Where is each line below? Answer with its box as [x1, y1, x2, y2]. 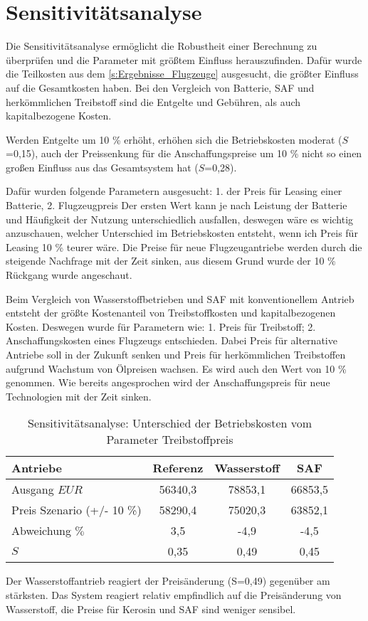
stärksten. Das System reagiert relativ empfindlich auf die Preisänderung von [6, 587, 342, 602]
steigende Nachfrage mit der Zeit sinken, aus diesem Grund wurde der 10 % [6, 253, 336, 268]
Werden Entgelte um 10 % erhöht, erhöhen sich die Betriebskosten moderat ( [6, 132, 342, 147]
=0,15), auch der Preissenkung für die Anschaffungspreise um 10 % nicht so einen [6, 146, 362, 161]
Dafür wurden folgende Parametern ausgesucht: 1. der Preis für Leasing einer [6, 184, 342, 198]
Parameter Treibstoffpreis [106, 431, 233, 448]
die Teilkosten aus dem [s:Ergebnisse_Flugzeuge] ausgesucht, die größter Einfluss [6, 66, 359, 81]
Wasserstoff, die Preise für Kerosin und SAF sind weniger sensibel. [6, 601, 296, 616]
